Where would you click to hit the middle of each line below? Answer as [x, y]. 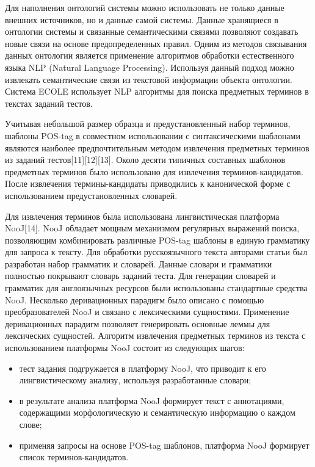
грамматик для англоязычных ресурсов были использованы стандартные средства [156, 288]
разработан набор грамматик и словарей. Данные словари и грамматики [139, 263]
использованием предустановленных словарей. [91, 195]
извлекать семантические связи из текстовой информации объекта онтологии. [149, 79]
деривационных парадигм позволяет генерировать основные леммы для [138, 323]
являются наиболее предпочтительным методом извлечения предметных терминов [157, 147]
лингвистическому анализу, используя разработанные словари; [135, 380]
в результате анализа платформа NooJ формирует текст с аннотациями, [152, 400]
